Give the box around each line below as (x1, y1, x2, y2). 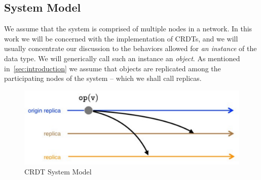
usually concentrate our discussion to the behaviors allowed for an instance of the (4, 43, 257, 54)
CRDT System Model (24, 166, 92, 176)
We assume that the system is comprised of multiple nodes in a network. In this (4, 23, 252, 34)
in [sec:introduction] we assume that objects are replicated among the (4, 63, 221, 73)
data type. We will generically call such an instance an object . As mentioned (4, 53, 240, 63)
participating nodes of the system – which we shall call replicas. (4, 73, 202, 83)
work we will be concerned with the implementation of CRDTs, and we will (4, 33, 238, 43)
